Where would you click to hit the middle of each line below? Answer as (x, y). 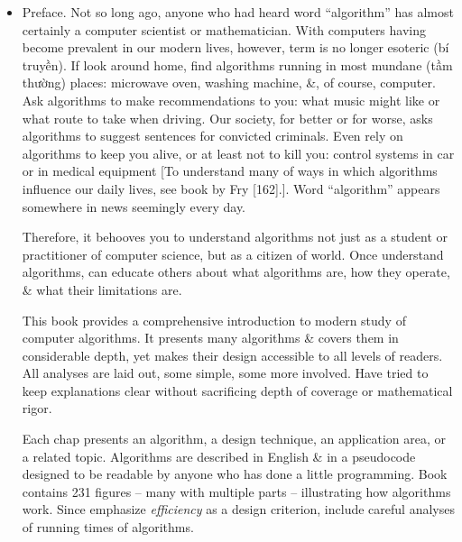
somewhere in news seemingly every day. (134, 206)
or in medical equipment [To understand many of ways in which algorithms (230, 171)
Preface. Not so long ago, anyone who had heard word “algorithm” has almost (238, 12)
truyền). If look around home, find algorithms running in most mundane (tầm (237, 64)
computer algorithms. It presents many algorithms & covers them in (210, 338)
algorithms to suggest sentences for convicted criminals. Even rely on (213, 136)
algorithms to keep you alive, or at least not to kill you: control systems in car (238, 153)
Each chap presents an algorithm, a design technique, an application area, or (234, 439)
